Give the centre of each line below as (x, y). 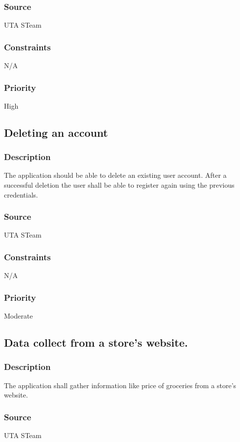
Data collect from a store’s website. (96, 342)
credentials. (21, 194)
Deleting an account (56, 132)
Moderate (18, 316)
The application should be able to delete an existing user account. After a (115, 175)
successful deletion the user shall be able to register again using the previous (119, 185)
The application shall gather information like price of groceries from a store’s (120, 385)
